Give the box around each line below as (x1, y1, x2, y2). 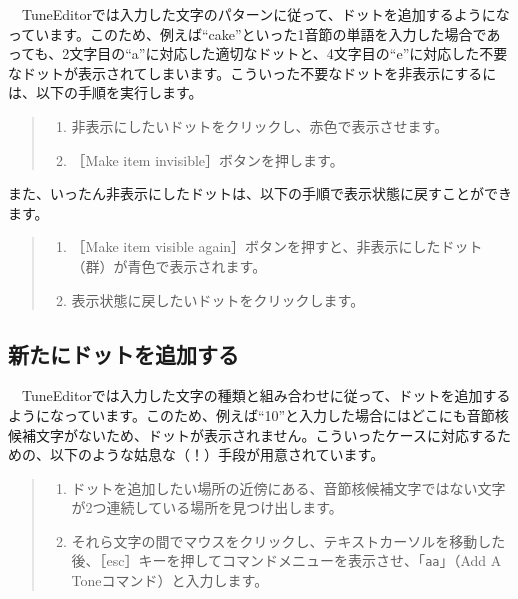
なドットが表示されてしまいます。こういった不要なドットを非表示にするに (8, 62, 497, 83)
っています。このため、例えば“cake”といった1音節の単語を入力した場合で (8, 23, 487, 44)
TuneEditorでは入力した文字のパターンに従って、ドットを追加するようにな (21, 4, 510, 24)
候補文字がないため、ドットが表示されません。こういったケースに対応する (8, 424, 497, 445)
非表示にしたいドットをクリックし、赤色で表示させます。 (71, 115, 449, 136)
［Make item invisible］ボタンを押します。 (71, 149, 344, 170)
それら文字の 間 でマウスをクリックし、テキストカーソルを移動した (71, 530, 506, 551)
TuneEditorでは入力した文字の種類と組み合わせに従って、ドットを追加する (21, 385, 511, 406)
